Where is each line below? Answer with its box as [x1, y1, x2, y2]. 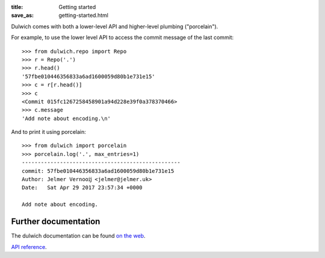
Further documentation [11, 217, 101, 227]
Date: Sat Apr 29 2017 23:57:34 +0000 [22, 184, 143, 191]
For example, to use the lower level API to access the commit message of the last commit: [11, 34, 234, 41]
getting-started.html [58, 12, 108, 19]
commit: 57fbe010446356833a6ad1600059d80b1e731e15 [22, 167, 175, 174]
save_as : [11, 12, 34, 19]
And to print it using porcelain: [11, 128, 87, 136]
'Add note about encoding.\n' [22, 115, 111, 122]
